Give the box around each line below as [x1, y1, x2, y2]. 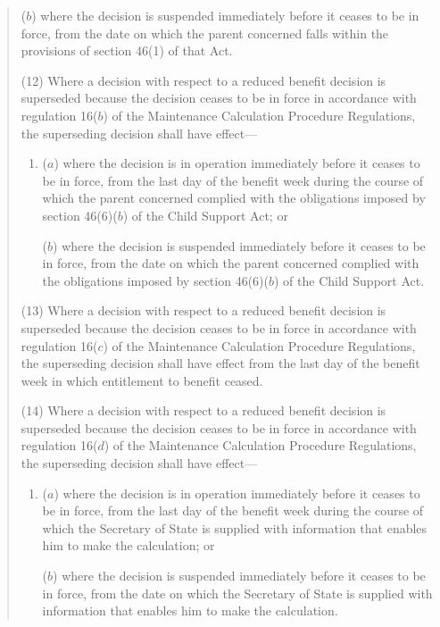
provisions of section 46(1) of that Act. [21, 41, 233, 60]
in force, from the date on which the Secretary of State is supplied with [42, 583, 433, 602]
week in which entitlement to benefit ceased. [21, 371, 263, 389]
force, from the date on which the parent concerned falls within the [21, 23, 389, 42]
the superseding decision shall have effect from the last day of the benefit [21, 354, 420, 372]
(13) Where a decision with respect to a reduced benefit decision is [21, 301, 386, 320]
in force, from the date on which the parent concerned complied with [42, 254, 419, 272]
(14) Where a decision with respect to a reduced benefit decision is [21, 401, 386, 420]
